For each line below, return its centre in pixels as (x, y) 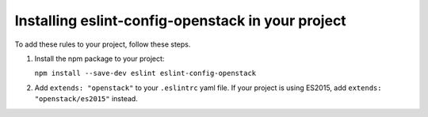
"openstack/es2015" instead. (86, 99)
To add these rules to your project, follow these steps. (103, 44)
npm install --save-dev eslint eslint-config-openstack (145, 74)
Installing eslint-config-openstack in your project (180, 21)
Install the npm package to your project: (99, 58)
